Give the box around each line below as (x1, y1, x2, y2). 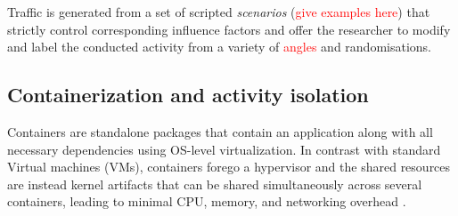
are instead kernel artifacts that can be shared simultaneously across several (7, 174, 422, 193)
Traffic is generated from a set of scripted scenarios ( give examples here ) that (7, 3, 430, 20)
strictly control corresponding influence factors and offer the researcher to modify (7, 20, 451, 38)
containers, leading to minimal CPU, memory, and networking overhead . (7, 192, 406, 211)
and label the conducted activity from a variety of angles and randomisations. (7, 37, 432, 56)
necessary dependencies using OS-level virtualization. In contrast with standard (7, 140, 441, 158)
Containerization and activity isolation (7, 81, 369, 108)
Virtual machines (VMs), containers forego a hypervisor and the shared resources (7, 157, 451, 176)
